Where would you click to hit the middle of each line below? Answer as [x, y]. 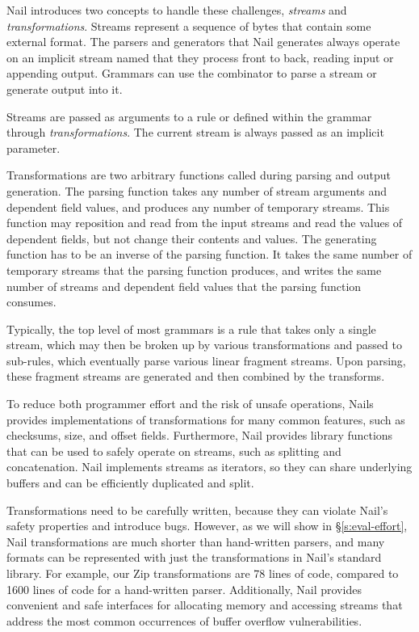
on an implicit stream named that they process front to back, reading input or [200, 57]
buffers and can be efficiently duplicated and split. [130, 483]
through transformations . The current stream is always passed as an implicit [195, 132]
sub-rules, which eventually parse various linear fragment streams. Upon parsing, [206, 360]
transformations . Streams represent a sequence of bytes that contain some [189, 25]
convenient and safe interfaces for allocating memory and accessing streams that [205, 605]
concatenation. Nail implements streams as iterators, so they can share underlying [209, 467]
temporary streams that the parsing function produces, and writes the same [194, 270]
